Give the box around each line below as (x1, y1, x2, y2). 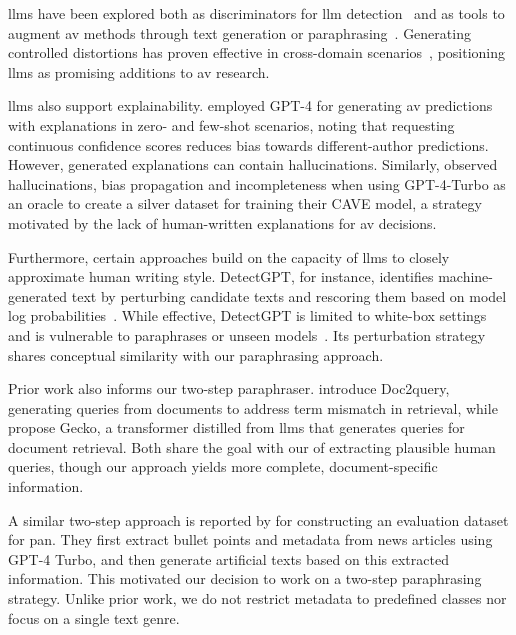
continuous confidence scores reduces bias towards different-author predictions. (8, 134, 489, 155)
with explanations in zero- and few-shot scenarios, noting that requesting (8, 114, 455, 135)
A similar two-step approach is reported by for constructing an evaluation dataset (8, 509, 509, 530)
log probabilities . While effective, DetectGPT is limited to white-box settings (8, 305, 487, 326)
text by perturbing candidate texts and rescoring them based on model (71, 285, 507, 306)
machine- (438, 266, 494, 287)
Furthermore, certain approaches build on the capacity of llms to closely (8, 246, 450, 267)
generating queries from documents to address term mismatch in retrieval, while (8, 397, 498, 418)
